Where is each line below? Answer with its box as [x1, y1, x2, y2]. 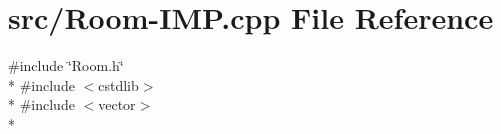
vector [98, 94, 136, 115]
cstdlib [98, 74, 139, 95]
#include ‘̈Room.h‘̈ [8, 55, 124, 76]
